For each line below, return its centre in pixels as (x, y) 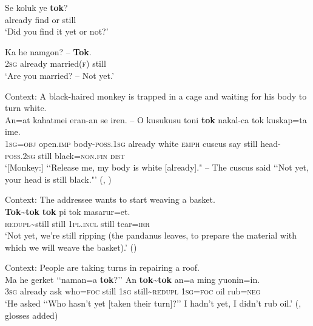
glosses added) (32, 315)
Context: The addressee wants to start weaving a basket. (110, 199)
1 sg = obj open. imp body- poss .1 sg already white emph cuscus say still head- (143, 143)
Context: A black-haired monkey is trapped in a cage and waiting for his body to (156, 96)
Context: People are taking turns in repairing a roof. (102, 267)
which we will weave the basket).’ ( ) (71, 247)
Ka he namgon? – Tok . (48, 51)
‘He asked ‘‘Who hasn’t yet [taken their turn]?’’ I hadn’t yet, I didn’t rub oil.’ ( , (153, 303)
